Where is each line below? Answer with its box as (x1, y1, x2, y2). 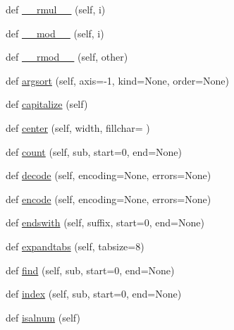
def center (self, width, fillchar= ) (6, 120, 150, 135)
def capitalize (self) (6, 97, 88, 111)
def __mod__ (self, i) (6, 25, 104, 40)
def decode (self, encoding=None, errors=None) (6, 168, 211, 183)
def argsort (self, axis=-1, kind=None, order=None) (6, 73, 229, 87)
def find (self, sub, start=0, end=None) (6, 262, 175, 277)
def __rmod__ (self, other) (6, 49, 128, 64)
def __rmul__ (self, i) (6, 2, 106, 16)
